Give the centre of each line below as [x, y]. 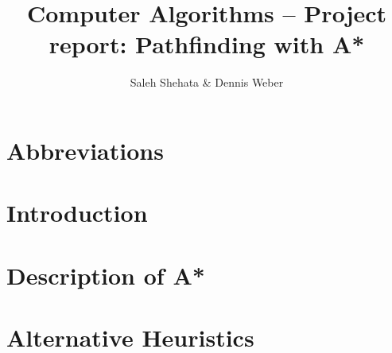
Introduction [77, 213]
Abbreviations [85, 150]
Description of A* [106, 275]
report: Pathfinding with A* [207, 44]
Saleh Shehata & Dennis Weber [207, 82]
